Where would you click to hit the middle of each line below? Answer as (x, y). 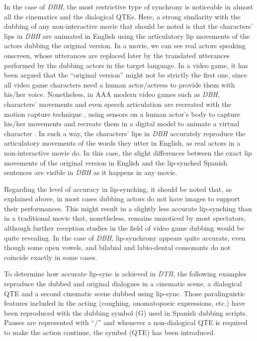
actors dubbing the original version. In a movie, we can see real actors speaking (125, 45)
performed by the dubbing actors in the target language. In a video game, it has (126, 65)
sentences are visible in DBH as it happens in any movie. (91, 172)
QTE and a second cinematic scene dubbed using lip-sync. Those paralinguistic (125, 293)
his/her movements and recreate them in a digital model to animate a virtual (122, 124)
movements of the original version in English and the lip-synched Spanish (116, 162)
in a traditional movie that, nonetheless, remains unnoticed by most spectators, (125, 218)
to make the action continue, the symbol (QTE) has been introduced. (110, 332)
